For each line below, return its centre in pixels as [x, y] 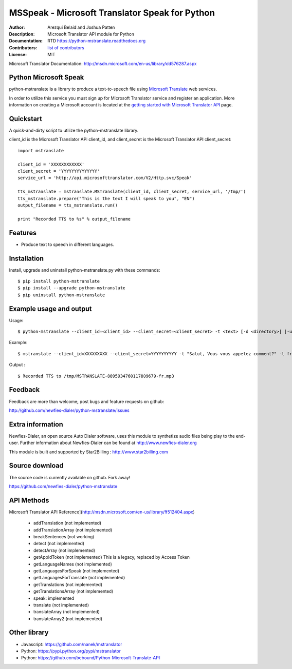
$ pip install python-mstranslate [59, 281]
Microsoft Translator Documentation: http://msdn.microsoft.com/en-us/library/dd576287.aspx [103, 63]
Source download [36, 466]
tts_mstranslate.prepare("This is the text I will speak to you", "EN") [106, 198]
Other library [29, 633]
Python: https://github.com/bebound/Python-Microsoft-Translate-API [91, 658]
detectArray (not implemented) [64, 550]
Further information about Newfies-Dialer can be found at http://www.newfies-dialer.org [109, 443]
